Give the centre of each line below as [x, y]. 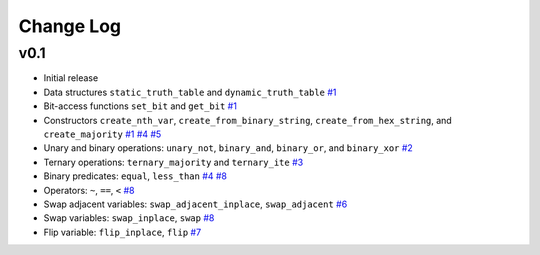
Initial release [71, 78]
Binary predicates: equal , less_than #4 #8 [135, 176]
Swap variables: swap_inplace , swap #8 [129, 218]
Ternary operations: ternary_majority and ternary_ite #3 [173, 162]
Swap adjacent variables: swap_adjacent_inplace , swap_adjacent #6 [195, 204]
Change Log [70, 26]
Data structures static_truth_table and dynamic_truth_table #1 [190, 92]
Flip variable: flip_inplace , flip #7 [122, 232]
